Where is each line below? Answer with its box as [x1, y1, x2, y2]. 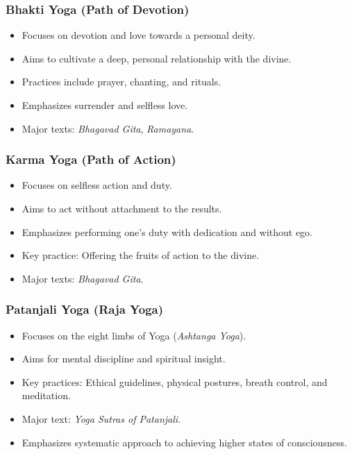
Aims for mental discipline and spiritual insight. [22, 351, 226, 366]
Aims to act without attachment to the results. [22, 201, 222, 215]
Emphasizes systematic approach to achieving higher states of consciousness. [22, 435, 347, 449]
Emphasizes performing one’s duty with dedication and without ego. [22, 224, 313, 239]
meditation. [22, 388, 71, 403]
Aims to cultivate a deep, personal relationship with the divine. [22, 51, 292, 65]
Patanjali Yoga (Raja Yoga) [6, 301, 164, 318]
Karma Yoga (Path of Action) [6, 151, 176, 168]
